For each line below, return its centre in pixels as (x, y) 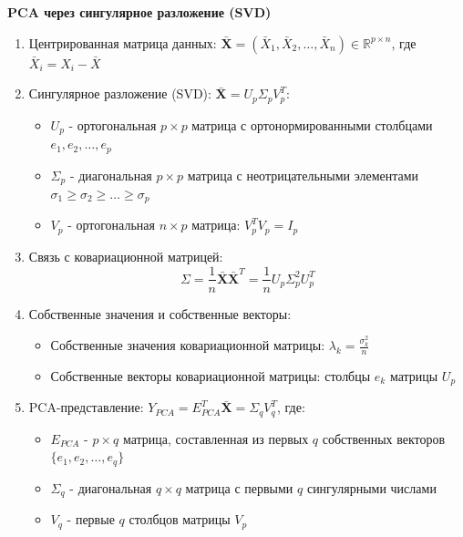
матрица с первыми (239, 487)
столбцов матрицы (180, 519)
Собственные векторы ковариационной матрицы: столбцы (211, 375)
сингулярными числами (371, 487)
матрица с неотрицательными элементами (303, 175)
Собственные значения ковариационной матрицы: (188, 345)
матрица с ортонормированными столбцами (312, 124)
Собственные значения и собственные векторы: (160, 313)
